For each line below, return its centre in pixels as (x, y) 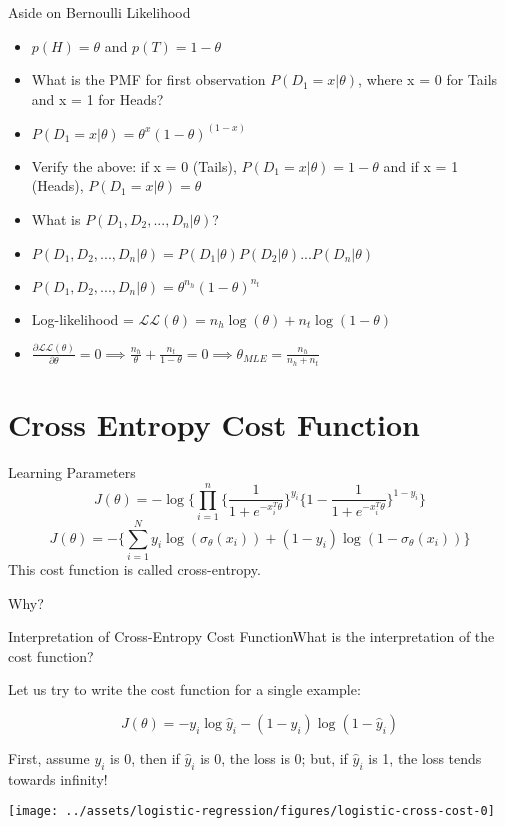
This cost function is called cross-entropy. (134, 569)
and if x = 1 (421, 165)
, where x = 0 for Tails (428, 79)
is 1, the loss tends (425, 757)
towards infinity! (58, 778)
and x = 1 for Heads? (97, 98)
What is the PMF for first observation (148, 79)
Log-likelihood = (82, 318)
